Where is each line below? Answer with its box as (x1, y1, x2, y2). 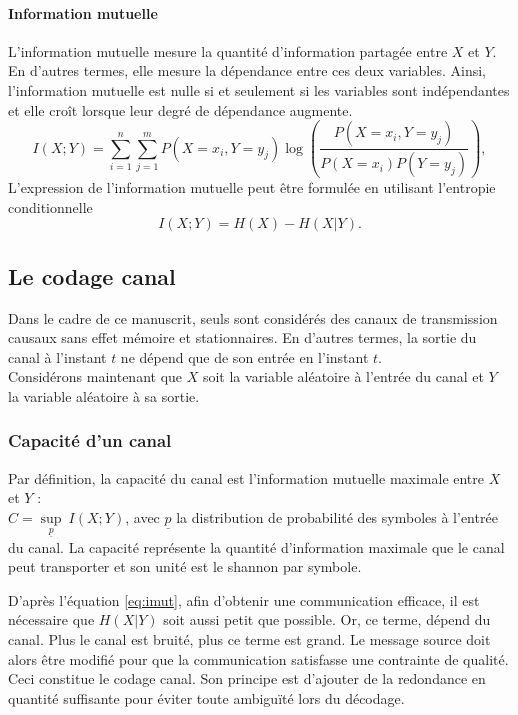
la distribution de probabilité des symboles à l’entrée (176, 506, 498, 527)
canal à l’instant (8, 346, 107, 367)
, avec (125, 506, 160, 527)
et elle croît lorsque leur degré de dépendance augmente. (8, 99, 353, 120)
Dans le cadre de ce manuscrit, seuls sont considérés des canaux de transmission (8, 307, 498, 328)
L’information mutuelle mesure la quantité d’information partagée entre (8, 40, 448, 61)
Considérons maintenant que (8, 366, 183, 387)
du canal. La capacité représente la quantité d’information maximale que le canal (8, 536, 505, 557)
